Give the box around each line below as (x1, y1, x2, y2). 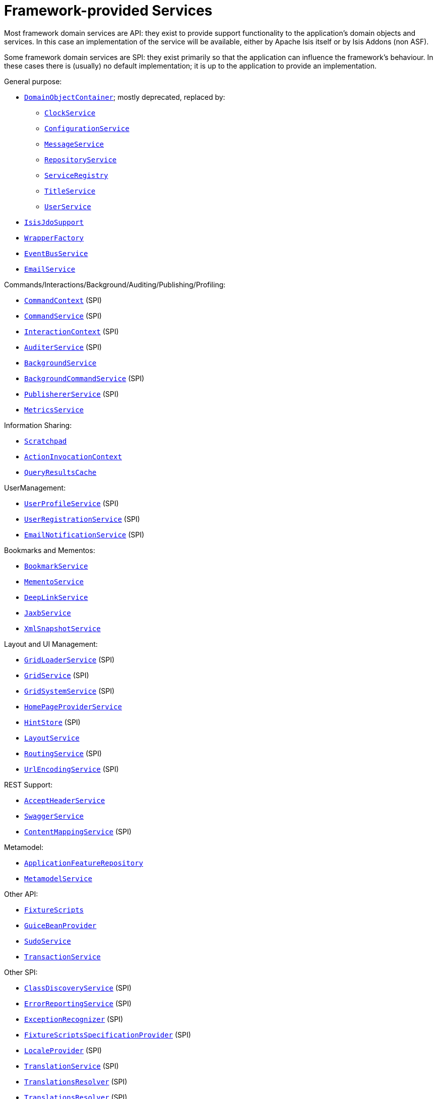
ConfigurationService (44, 124, 130, 133)
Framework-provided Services (4, 2, 213, 19)
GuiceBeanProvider (24, 921, 97, 930)
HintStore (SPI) (24, 717, 81, 726)
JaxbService (24, 608, 71, 617)
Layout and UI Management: (4, 639, 98, 648)
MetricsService (24, 405, 84, 414)
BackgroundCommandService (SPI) (24, 374, 145, 383)
